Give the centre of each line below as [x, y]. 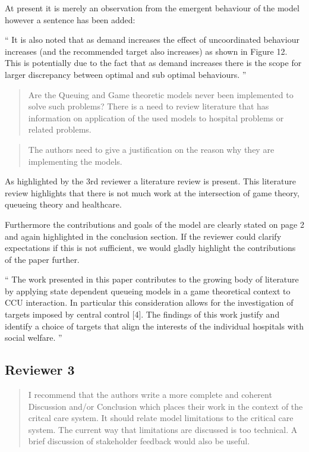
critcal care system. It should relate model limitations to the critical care [161, 418]
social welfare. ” [34, 338]
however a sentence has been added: [70, 19]
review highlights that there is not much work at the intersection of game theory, [152, 192]
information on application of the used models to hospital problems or [156, 117]
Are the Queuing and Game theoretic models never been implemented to [161, 94]
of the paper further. [42, 259]
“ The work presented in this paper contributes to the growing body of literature [152, 279]
